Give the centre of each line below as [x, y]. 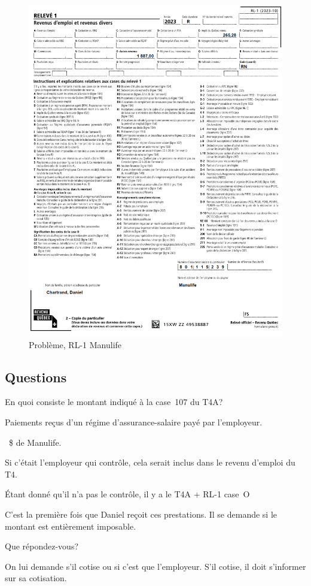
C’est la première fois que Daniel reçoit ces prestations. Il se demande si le [141, 514]
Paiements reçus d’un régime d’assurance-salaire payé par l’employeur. [134, 422]
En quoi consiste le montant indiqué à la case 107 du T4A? [114, 402]
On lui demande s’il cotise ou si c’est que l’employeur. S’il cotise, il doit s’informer [155, 566]
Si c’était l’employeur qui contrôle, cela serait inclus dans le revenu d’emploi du [150, 462]
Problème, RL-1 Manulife [75, 344]
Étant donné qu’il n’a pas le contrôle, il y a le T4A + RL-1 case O [127, 494]
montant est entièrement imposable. [71, 526]
